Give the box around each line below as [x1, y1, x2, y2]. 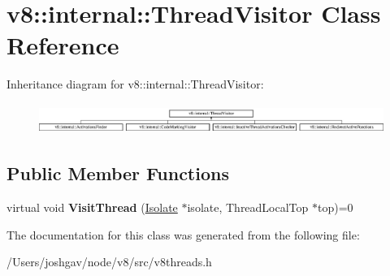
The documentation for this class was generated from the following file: [6, 226, 360, 243]
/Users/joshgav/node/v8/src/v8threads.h [6, 253, 212, 270]
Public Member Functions [6, 161, 229, 186]
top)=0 [318, 199, 353, 216]
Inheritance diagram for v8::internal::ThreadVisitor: [6, 75, 264, 93]
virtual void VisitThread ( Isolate [6, 199, 178, 216]
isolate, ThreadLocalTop [187, 199, 309, 216]
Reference [6, 28, 119, 62]
